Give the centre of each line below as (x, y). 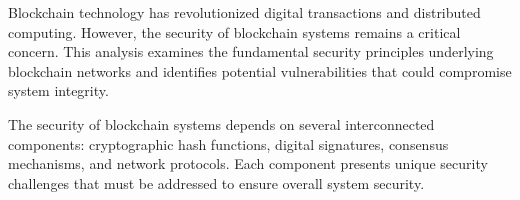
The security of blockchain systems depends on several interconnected (221, 123)
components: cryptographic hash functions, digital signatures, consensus (228, 143)
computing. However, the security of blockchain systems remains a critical (234, 31)
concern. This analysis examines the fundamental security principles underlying (251, 51)
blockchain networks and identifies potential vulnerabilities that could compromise (260, 70)
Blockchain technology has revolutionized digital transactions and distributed (244, 12)
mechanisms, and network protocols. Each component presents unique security (248, 163)
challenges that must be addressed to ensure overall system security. (216, 182)
